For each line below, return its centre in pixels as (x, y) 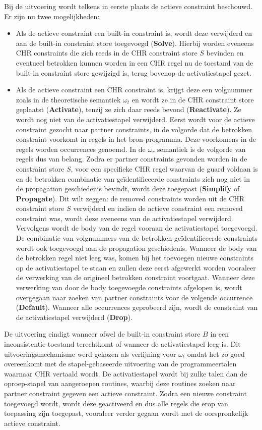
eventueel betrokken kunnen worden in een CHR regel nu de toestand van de (135, 62)
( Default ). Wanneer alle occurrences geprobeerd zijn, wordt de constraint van (137, 307)
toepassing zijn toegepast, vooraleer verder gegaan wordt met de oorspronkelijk (126, 413)
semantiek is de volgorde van (201, 149)
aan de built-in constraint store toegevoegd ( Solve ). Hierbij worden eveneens (135, 43)
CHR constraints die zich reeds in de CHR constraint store (107, 53)
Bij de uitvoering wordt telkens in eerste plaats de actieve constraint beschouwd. (128, 6)
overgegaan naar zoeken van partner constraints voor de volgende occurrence (134, 297)
